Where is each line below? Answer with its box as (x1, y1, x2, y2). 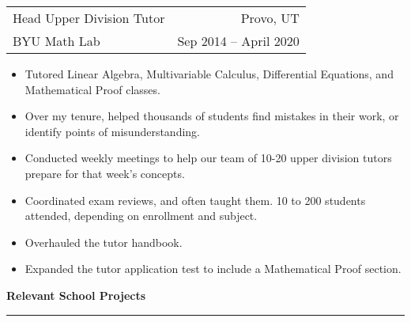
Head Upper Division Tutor (13, 9, 165, 27)
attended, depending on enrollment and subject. (25, 207, 258, 224)
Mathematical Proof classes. (25, 81, 160, 97)
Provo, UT (240, 9, 300, 27)
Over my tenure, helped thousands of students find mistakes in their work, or (25, 108, 399, 124)
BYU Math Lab (13, 32, 100, 50)
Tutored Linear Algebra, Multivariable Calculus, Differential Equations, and (25, 66, 394, 81)
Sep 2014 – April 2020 (177, 32, 300, 50)
